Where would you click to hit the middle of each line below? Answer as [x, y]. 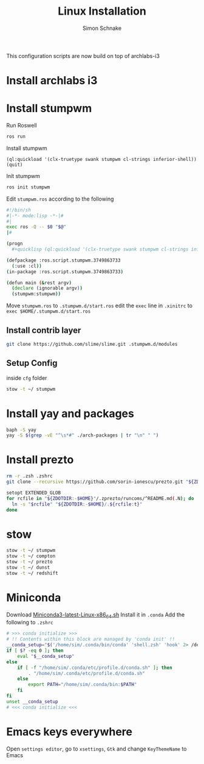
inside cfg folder [27, 378]
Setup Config [32, 363]
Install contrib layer [44, 330]
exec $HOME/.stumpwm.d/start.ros [49, 312]
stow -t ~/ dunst [28, 568]
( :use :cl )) [27, 266]
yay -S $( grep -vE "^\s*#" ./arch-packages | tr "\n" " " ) [83, 435]
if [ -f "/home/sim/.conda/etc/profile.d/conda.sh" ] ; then [95, 668]
